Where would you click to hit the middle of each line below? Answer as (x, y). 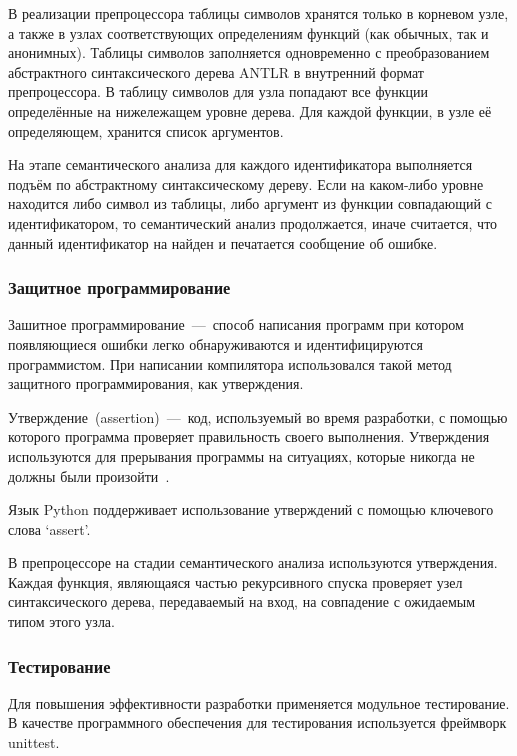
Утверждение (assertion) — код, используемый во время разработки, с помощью (258, 416)
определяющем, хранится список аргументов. (146, 130)
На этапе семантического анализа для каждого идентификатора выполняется (240, 164)
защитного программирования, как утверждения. (156, 383)
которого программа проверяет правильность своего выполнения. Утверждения (249, 436)
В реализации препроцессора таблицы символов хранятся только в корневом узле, (258, 13)
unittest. (34, 742)
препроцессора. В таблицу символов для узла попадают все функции (218, 91)
